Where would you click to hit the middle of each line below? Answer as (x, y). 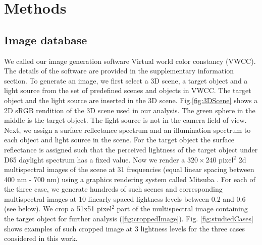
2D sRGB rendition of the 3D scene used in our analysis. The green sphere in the (130, 110)
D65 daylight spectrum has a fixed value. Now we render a (95, 159)
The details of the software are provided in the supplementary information (119, 71)
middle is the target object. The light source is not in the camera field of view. (125, 120)
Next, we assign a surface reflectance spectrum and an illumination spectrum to (127, 130)
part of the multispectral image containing (182, 209)
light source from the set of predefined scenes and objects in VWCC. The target (128, 90)
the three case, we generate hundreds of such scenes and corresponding (113, 189)
